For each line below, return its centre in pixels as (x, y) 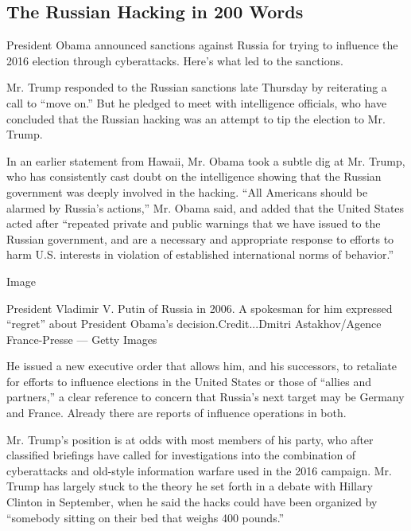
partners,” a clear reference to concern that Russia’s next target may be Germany (205, 397)
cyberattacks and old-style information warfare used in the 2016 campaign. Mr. (200, 470)
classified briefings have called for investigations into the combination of (181, 455)
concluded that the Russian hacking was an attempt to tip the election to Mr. (196, 118)
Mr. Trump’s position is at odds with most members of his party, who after (190, 439)
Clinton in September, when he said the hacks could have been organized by (192, 502)
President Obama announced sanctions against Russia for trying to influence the (202, 45)
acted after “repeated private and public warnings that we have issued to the (194, 223)
